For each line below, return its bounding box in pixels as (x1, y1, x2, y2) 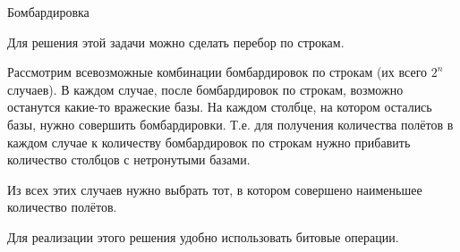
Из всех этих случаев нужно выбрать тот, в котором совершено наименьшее (7, 180, 422, 198)
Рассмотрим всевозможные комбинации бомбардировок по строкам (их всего (7, 63, 428, 81)
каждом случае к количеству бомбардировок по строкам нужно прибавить (7, 132, 411, 151)
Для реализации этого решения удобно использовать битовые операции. (7, 227, 399, 246)
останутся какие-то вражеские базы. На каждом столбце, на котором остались (7, 97, 432, 116)
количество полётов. (7, 197, 117, 216)
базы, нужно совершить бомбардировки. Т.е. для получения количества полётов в (7, 114, 454, 133)
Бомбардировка (7, 3, 89, 21)
